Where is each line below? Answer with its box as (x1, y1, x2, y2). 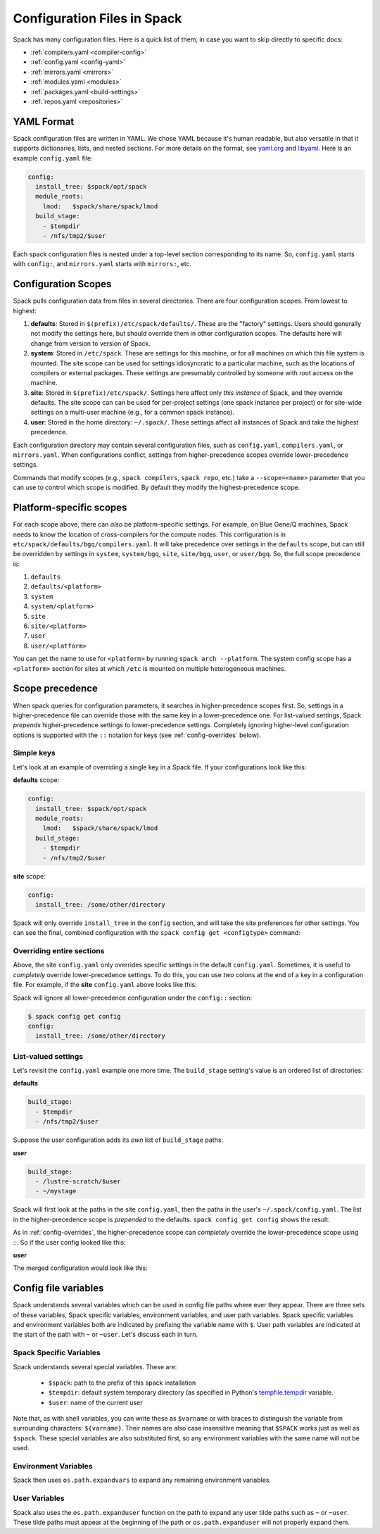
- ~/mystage (35, 1187, 77, 1195)
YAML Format (13, 115, 75, 127)
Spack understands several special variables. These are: (13, 1362, 177, 1371)
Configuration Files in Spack (13, 11, 182, 26)
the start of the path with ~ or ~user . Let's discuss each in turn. (13, 1331, 198, 1339)
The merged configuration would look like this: (13, 1264, 148, 1272)
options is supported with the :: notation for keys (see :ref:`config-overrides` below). (13, 731, 262, 739)
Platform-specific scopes (13, 502, 127, 514)
